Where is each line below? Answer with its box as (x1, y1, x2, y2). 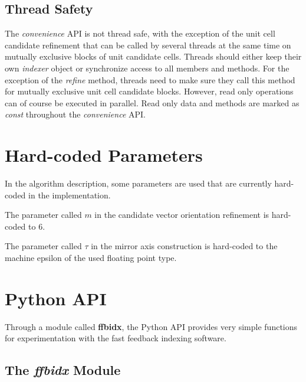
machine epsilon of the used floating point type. (5, 252, 177, 264)
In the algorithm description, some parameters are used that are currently (5, 177, 272, 190)
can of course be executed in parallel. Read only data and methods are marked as (5, 96, 300, 109)
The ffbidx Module (5, 361, 121, 379)
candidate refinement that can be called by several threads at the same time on (5, 38, 291, 51)
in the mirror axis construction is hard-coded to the (91, 240, 278, 252)
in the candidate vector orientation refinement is (94, 208, 269, 221)
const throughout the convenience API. (5, 108, 146, 120)
